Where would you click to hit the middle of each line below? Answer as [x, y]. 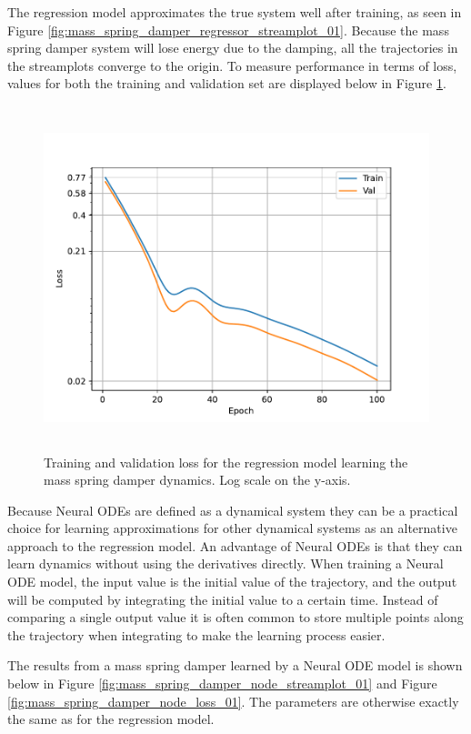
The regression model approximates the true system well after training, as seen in [235, 12]
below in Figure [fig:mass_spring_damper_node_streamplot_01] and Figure [222, 684]
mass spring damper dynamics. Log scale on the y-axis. [197, 480]
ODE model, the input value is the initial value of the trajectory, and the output [232, 582]
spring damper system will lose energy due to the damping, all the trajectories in [233, 48]
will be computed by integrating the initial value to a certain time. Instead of [223, 599]
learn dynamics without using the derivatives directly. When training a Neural [225, 563]
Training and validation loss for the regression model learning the [226, 462]
